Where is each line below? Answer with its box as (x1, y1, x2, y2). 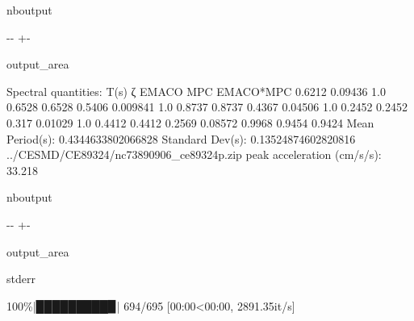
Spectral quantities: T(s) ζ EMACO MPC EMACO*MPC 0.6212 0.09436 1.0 (6, 82, 386, 99)
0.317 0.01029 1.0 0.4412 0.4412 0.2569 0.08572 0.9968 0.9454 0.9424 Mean (6, 114, 374, 131)
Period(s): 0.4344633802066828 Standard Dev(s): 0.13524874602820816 (6, 130, 356, 147)
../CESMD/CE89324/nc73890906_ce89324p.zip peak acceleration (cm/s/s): (6, 146, 382, 163)
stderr (6, 270, 36, 287)
